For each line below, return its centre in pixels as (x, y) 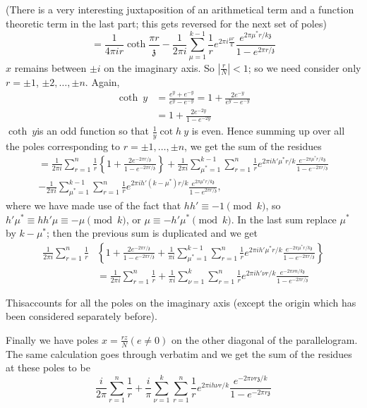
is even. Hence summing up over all (268, 131)
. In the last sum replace (284, 219)
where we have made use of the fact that (94, 205)
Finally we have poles (52, 339)
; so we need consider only (305, 67)
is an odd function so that (93, 131)
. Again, (102, 81)
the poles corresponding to (63, 146)
